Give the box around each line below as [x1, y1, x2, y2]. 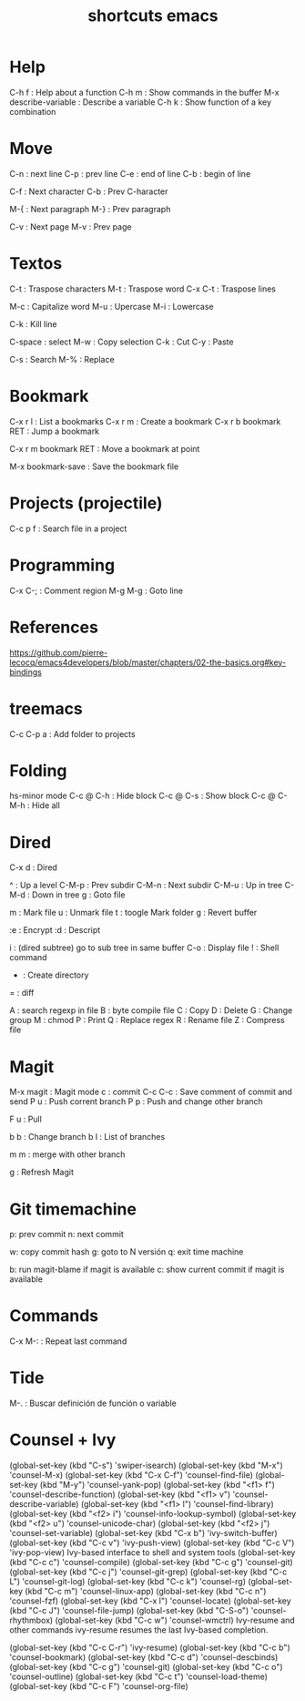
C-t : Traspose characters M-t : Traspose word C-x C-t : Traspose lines [9, 283, 276, 294]
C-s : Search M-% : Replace [9, 354, 116, 364]
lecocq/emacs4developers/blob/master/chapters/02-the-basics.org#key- [9, 657, 287, 668]
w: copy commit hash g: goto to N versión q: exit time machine [9, 1246, 244, 1257]
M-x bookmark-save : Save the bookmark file [9, 461, 179, 472]
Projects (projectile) [9, 493, 163, 513]
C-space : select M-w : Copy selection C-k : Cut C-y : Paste [9, 336, 234, 347]
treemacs [9, 698, 84, 719]
